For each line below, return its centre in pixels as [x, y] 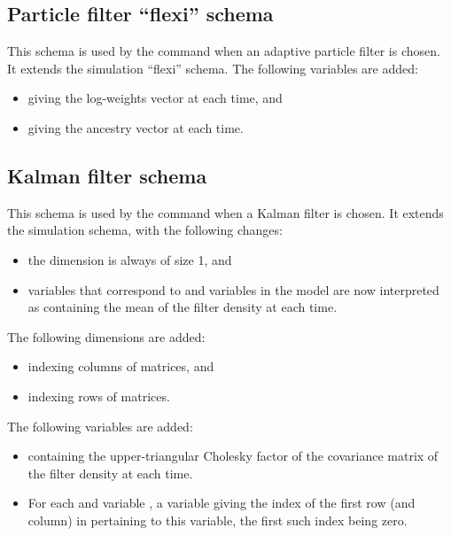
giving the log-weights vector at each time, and [155, 98]
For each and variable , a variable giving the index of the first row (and [222, 503]
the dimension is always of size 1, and [130, 259]
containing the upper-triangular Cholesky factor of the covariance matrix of [233, 456]
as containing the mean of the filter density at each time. [183, 307]
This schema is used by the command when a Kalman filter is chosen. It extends [225, 212]
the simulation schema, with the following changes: [145, 230]
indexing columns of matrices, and [121, 366]
